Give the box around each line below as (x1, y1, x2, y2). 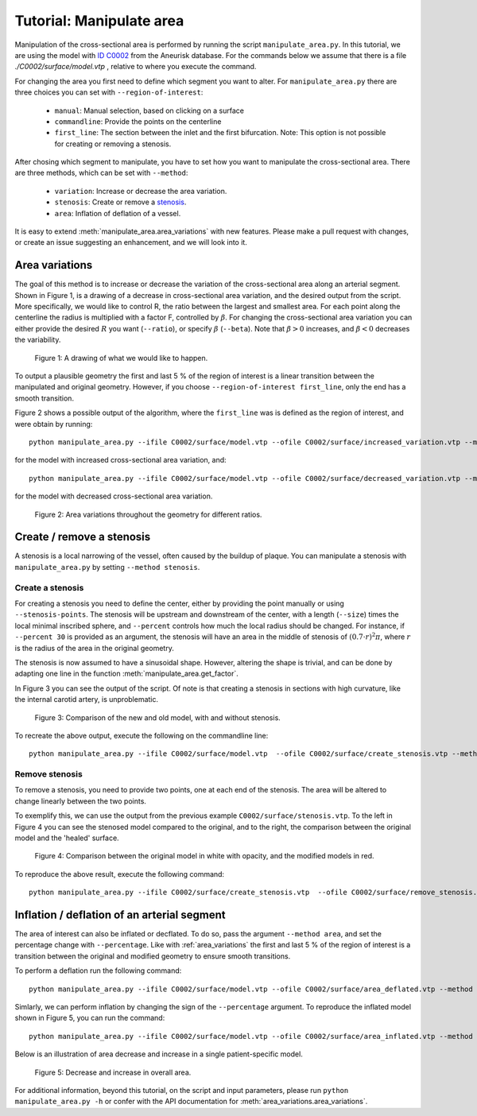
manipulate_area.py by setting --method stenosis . (14, 562, 200, 572)
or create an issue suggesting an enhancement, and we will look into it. (14, 238, 248, 247)
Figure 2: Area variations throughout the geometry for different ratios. (34, 510, 262, 519)
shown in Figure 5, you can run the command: (14, 1013, 165, 1023)
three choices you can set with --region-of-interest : (14, 87, 204, 97)
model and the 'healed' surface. (14, 833, 119, 843)
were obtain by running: (14, 419, 93, 428)
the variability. (14, 335, 61, 345)
